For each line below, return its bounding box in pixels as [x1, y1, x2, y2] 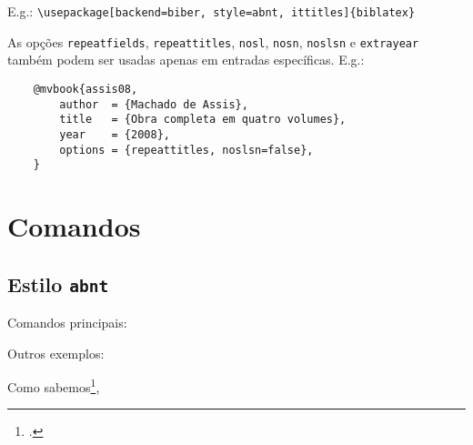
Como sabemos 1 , [7, 375, 100, 396]
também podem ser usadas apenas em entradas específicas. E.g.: [7, 50, 365, 69]
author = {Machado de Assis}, [59, 97, 248, 111]
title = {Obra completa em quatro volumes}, [59, 113, 347, 126]
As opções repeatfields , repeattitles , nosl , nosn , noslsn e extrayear [7, 32, 419, 51]
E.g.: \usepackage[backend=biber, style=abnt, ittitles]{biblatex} [7, 2, 416, 20]
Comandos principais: [7, 313, 127, 331]
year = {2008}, [59, 127, 170, 141]
